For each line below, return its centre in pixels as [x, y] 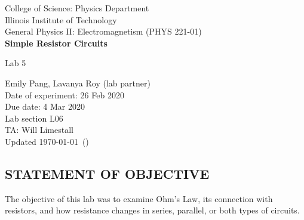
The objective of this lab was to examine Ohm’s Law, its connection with [139, 198]
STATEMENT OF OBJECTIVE [107, 173]
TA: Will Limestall [39, 130]
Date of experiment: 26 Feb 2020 [65, 94]
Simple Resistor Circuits [56, 43]
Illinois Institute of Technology [61, 19]
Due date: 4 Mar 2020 [45, 106]
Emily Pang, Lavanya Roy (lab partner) [78, 83]
